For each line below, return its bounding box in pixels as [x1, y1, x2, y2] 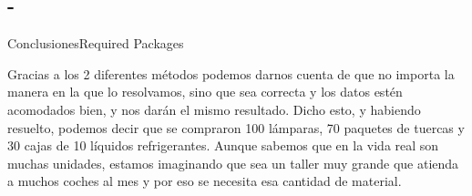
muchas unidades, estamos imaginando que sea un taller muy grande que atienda [7, 153, 459, 172]
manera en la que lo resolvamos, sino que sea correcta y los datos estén [7, 82, 403, 101]
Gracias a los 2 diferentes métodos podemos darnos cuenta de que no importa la [7, 64, 455, 83]
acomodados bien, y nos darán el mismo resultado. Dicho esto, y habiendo [7, 99, 421, 119]
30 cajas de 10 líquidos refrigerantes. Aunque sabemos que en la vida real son [7, 136, 439, 155]
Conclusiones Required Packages [7, 34, 184, 53]
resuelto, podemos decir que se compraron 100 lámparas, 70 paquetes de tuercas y [7, 118, 465, 137]
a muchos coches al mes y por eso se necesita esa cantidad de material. [7, 171, 402, 191]
